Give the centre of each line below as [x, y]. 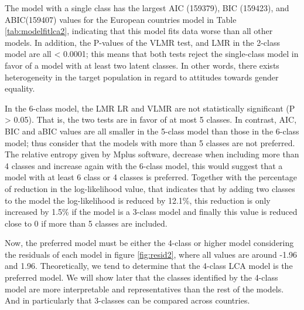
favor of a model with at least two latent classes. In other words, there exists [142, 65]
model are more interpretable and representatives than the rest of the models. [144, 289]
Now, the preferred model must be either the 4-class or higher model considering [149, 243]
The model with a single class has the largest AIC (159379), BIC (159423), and [147, 8]
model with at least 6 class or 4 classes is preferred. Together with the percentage [151, 177]
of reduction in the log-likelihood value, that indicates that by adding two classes [150, 188]
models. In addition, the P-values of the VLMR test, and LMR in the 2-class [142, 42]
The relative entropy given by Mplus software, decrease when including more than [152, 154]
